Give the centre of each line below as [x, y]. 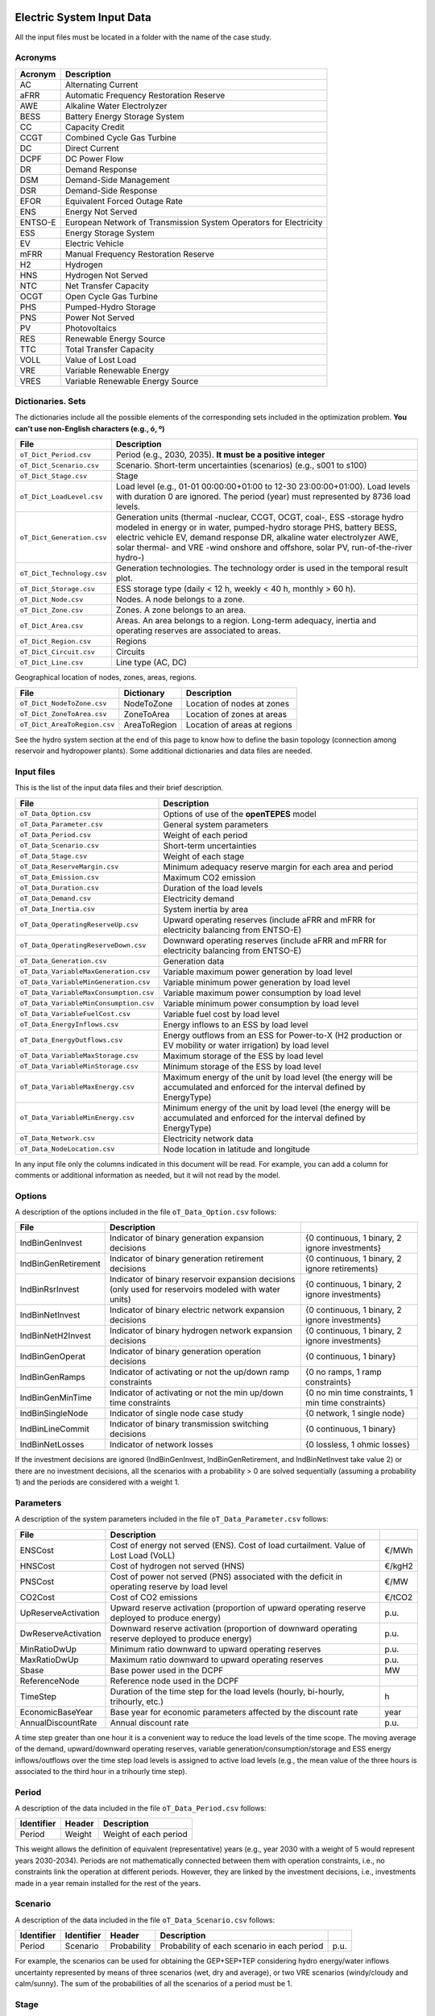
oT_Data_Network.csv [58, 1138]
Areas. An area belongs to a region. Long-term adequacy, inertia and [246, 621]
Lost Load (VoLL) [143, 1555]
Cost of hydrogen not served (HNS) [177, 1566]
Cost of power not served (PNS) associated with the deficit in [226, 1577]
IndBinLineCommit [55, 1429]
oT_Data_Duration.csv [60, 888]
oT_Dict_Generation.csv [63, 537]
